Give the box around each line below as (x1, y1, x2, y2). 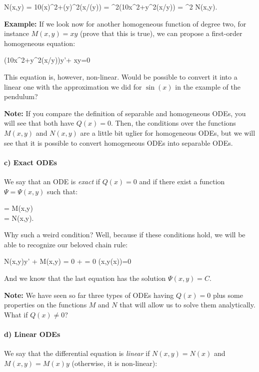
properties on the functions (4, 299, 87, 310)
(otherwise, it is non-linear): (71, 357, 157, 368)
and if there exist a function (139, 176, 225, 186)
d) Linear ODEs (4, 329, 60, 339)
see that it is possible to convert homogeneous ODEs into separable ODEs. (4, 137, 233, 148)
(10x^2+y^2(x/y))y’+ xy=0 (4, 55, 90, 65)
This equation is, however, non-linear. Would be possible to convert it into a (4, 71, 237, 82)
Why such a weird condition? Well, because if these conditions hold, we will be (4, 229, 245, 240)
